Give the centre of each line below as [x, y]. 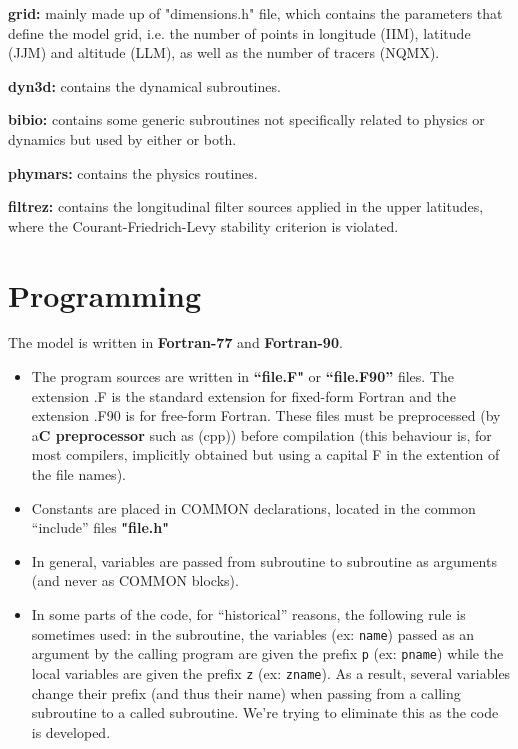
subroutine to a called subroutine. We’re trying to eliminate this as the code [265, 712]
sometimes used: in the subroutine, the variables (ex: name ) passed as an [253, 633]
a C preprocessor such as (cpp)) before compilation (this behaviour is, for [261, 434]
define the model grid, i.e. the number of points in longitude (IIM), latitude [239, 32]
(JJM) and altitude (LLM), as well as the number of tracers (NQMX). [224, 52]
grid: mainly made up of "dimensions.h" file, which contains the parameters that [255, 13]
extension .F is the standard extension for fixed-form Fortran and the [243, 395]
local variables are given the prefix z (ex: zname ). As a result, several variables [271, 672]
